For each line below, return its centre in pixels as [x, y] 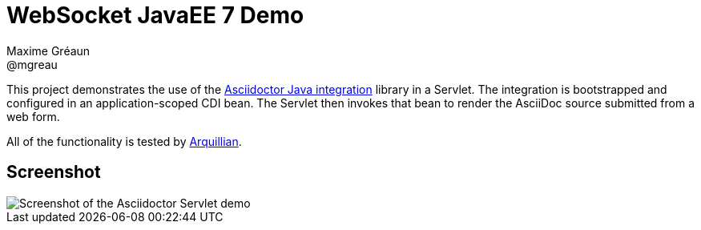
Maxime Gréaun [48, 50]
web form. [33, 116]
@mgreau [32, 64]
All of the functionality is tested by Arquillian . [124, 141]
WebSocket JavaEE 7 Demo [155, 15]
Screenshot [54, 172]
